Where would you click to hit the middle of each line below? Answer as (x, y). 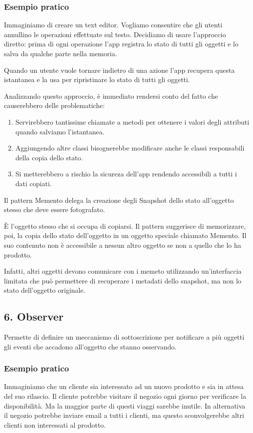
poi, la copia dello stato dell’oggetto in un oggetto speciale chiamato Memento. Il (125, 235)
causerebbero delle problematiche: (54, 105)
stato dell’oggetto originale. (45, 290)
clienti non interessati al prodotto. (55, 424)
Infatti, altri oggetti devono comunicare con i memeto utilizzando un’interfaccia (123, 271)
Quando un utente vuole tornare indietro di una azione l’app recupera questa (119, 70)
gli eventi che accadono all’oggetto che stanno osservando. (90, 346)
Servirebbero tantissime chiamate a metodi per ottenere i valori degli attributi (132, 121)
